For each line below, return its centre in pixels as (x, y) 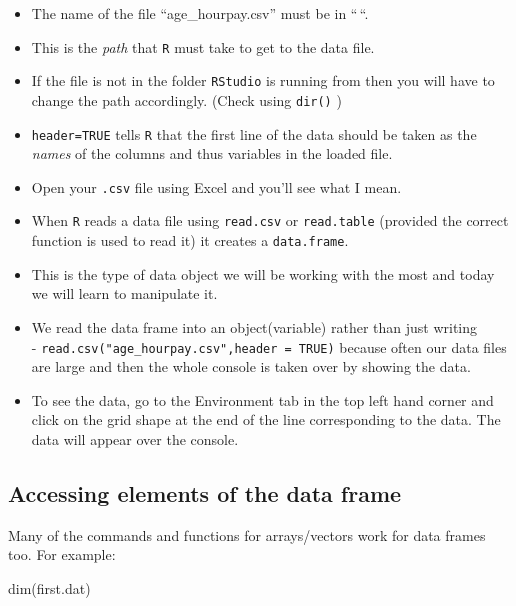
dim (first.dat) (49, 587)
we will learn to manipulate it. (124, 293)
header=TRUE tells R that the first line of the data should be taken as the (254, 133)
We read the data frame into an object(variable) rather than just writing (254, 326)
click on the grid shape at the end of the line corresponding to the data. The (266, 419)
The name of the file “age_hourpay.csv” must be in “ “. (200, 13)
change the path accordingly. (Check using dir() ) (186, 99)
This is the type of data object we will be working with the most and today (263, 273)
